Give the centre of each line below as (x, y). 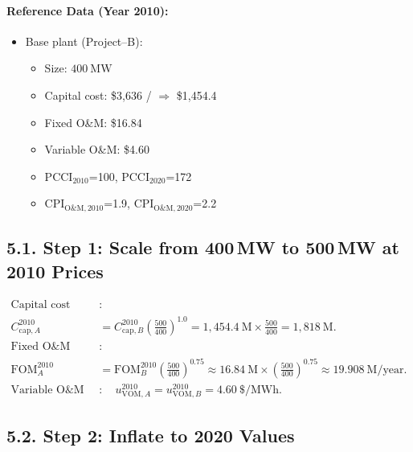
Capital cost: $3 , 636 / (98, 95)
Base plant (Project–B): (84, 41)
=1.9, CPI (129, 203)
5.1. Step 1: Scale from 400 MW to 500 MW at (203, 247)
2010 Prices (55, 271)
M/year (385, 370)
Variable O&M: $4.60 (97, 149)
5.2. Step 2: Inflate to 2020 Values (151, 436)
